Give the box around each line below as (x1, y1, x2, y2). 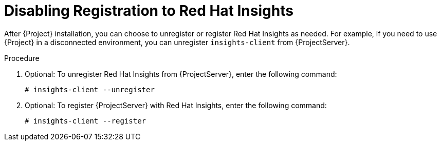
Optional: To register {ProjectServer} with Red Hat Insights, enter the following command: (25, 100, 327, 110)
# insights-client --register (25, 116, 146, 125)
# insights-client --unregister (25, 85, 155, 94)
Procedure (4, 53, 40, 63)
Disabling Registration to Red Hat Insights (4, 2, 293, 19)
